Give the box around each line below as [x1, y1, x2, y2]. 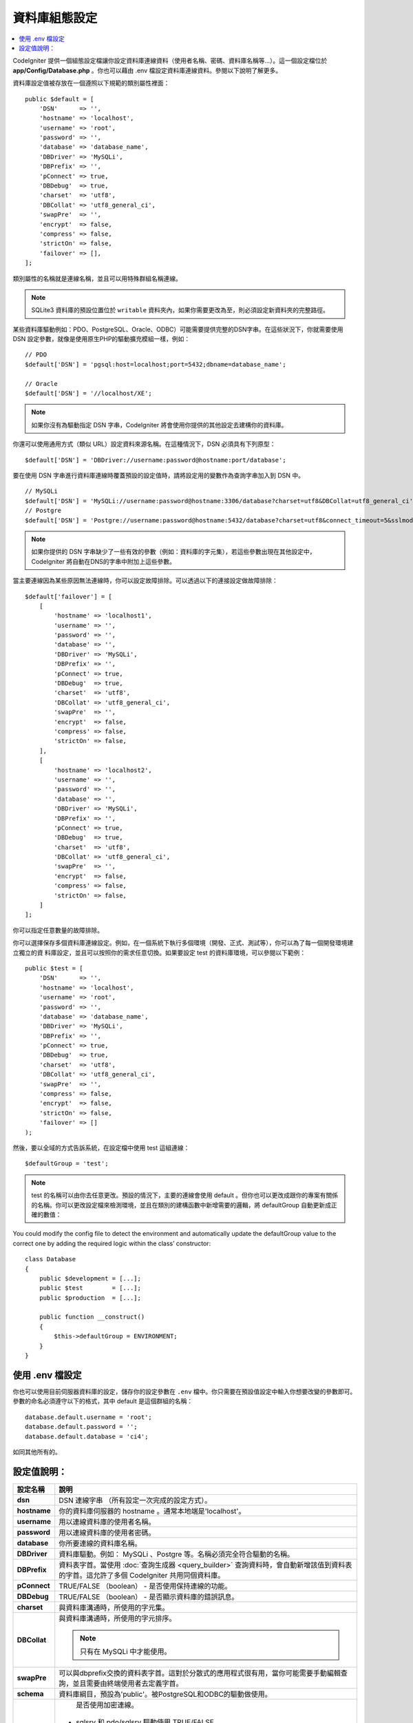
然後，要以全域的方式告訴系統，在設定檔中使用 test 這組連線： [12, 1144, 190, 1152]
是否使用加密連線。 [76, 1700, 138, 1709]
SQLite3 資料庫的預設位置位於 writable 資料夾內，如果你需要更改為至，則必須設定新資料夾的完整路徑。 [31, 306, 330, 314]
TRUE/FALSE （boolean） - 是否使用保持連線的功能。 [59, 1581, 232, 1591]
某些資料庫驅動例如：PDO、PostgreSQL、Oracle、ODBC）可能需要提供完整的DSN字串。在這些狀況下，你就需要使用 [12, 325, 343, 334]
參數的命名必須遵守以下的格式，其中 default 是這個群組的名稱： [12, 1397, 193, 1405]
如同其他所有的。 [12, 1447, 61, 1456]
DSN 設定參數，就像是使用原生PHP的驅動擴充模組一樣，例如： [12, 335, 191, 343]
